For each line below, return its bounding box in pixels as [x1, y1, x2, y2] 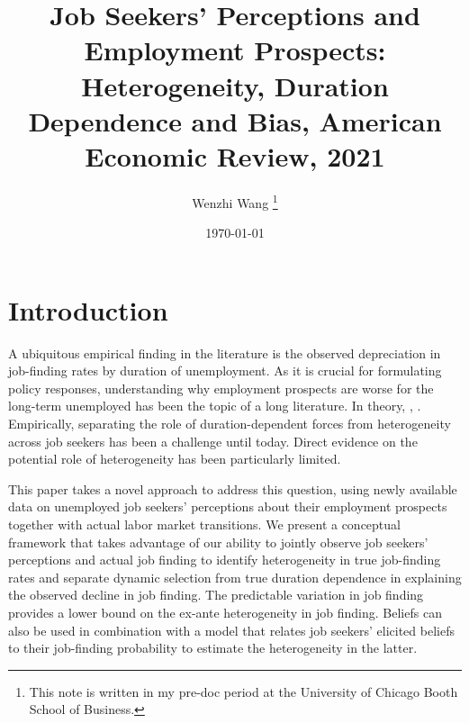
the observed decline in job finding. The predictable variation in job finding [8, 585, 424, 604]
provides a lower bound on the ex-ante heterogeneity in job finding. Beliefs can [8, 602, 442, 621]
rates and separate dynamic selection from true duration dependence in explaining [8, 567, 462, 586]
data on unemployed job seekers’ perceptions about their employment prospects [8, 497, 447, 516]
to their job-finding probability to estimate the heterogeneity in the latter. [8, 638, 418, 657]
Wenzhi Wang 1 [192, 190, 278, 212]
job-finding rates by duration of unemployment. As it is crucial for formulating [8, 361, 442, 380]
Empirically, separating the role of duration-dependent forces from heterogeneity [8, 414, 451, 433]
